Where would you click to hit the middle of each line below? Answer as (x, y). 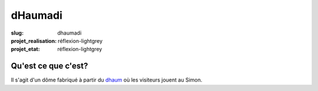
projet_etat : (26, 49)
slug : (17, 33)
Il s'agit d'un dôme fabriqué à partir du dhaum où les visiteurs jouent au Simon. (107, 80)
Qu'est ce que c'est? (49, 66)
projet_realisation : (34, 41)
